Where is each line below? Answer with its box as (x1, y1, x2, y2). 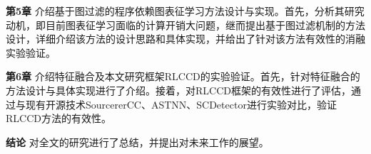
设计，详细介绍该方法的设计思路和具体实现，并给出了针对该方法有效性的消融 (6, 31, 365, 46)
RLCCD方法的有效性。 (6, 111, 111, 126)
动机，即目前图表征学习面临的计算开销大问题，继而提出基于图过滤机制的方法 (6, 17, 365, 32)
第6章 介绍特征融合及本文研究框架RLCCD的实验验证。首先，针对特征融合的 (6, 69, 360, 84)
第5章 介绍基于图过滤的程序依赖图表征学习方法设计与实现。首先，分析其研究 (6, 4, 365, 18)
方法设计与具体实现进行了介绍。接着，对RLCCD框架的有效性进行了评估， (6, 82, 351, 97)
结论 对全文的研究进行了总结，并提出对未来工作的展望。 (6, 134, 269, 149)
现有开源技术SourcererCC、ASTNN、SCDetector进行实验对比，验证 (25, 97, 337, 111)
